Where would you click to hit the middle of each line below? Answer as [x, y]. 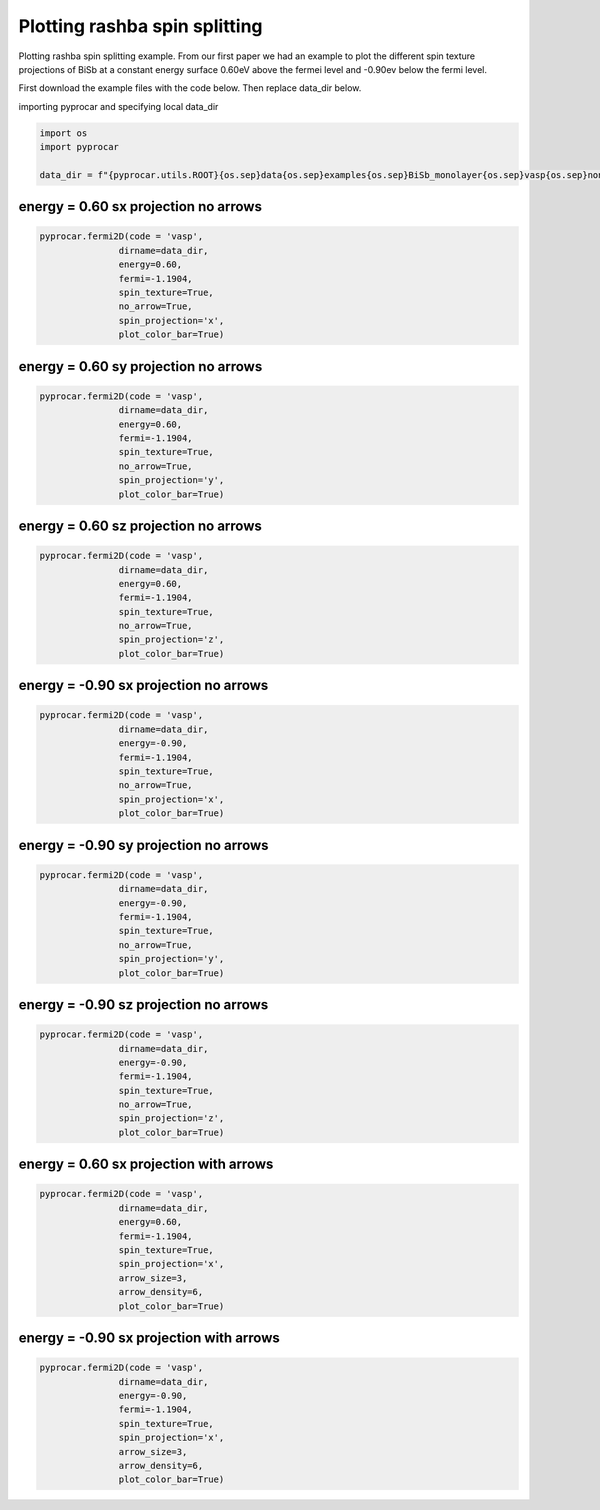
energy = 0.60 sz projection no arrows [140, 525]
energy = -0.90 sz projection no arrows [143, 1004]
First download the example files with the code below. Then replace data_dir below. [190, 88]
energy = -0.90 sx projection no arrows [143, 685]
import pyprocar [79, 147]
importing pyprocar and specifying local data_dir [118, 106]
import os [63, 133]
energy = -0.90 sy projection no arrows [143, 845]
